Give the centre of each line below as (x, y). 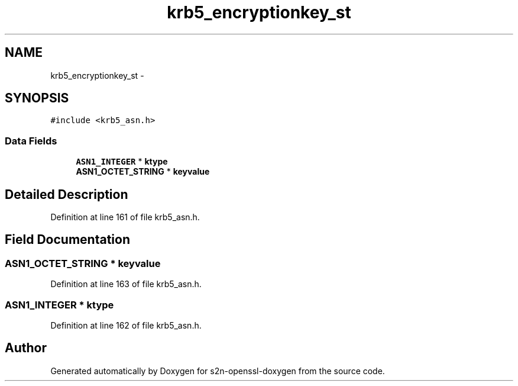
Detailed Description (67, 194)
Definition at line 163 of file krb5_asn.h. (126, 284)
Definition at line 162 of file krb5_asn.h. (126, 325)
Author (26, 348)
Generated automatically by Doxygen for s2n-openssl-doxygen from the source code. (218, 371)
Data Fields (31, 141)
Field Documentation (67, 240)
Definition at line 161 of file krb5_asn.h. (125, 217)
